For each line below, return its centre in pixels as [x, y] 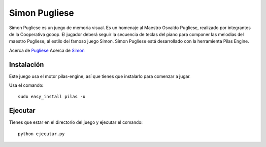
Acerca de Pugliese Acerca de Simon [47, 50]
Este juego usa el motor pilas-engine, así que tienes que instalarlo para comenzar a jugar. [100, 76]
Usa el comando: [26, 85]
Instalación [27, 64]
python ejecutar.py [41, 134]
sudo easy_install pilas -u [52, 97]
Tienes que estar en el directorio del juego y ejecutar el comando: [76, 122]
